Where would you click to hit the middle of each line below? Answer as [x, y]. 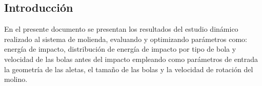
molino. [16, 79]
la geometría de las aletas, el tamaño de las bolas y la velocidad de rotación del [129, 69]
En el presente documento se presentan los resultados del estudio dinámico [121, 29]
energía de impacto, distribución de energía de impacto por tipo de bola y [120, 49]
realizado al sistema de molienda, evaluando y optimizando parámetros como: [126, 39]
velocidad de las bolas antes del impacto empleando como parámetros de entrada [131, 59]
